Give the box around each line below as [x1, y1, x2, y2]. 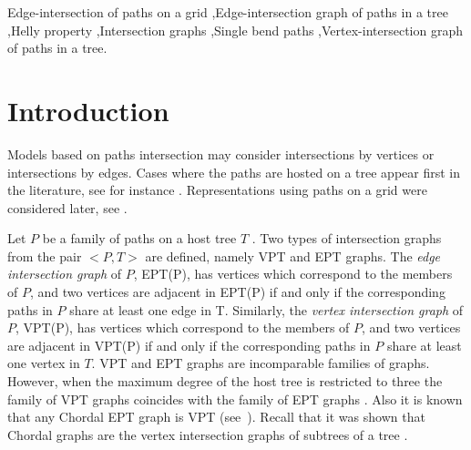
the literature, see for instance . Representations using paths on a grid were [7, 180, 427, 199]
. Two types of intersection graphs [251, 229, 442, 248]
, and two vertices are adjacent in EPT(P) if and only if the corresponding [29, 282, 445, 302]
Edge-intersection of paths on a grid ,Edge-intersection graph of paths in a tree [7, 3, 448, 21]
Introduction [7, 91, 169, 128]
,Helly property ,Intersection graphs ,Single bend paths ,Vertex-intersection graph [7, 20, 463, 39]
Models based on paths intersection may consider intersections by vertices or [7, 144, 435, 163]
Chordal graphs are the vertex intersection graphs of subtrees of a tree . [7, 424, 408, 444]
